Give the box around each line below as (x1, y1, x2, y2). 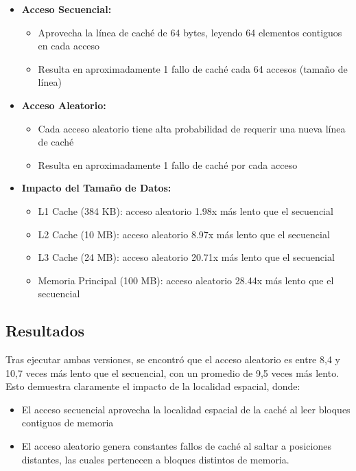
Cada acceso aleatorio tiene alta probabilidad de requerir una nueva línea (38, 121, 346, 135)
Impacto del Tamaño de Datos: (21, 181, 171, 195)
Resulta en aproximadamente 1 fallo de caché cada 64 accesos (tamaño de (38, 61, 348, 76)
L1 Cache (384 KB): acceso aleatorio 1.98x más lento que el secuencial (38, 203, 333, 218)
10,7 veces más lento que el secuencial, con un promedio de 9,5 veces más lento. (5, 365, 340, 380)
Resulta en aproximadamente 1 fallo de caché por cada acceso (38, 157, 298, 172)
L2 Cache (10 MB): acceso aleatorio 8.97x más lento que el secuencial (38, 227, 330, 241)
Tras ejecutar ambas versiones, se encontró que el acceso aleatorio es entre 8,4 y (5, 352, 340, 367)
